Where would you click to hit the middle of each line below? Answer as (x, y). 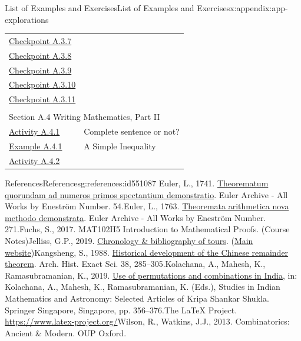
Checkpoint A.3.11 (42, 99)
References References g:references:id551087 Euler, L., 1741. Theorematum (137, 183)
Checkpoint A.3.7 (40, 40)
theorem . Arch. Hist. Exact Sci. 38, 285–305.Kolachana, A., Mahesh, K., (135, 264)
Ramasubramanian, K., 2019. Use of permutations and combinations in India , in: (151, 275)
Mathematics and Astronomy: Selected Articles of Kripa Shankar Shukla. (137, 298)
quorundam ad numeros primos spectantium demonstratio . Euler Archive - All (146, 194)
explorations (27, 19)
